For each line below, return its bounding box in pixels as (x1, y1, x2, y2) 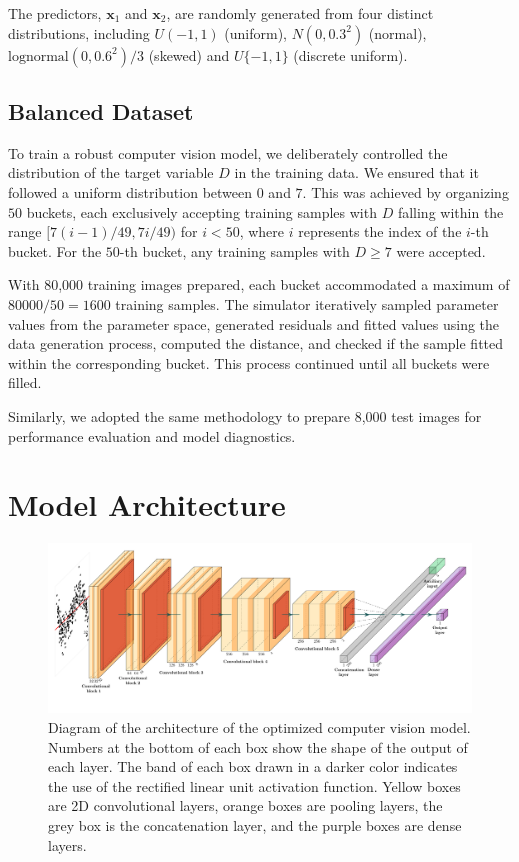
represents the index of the (298, 221, 462, 242)
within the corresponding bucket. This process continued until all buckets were (8, 352, 490, 373)
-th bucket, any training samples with (119, 240, 350, 261)
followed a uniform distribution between (8, 181, 253, 202)
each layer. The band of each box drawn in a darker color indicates (48, 756, 458, 777)
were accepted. (396, 240, 486, 261)
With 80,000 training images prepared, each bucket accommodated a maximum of (8, 274, 510, 295)
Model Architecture (8, 484, 286, 525)
